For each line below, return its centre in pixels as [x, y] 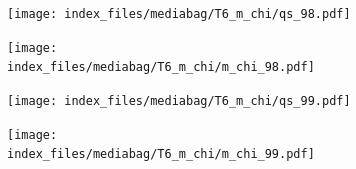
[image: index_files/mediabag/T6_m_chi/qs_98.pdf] [179, 14]
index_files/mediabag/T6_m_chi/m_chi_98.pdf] [161, 67]
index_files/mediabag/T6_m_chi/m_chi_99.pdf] [161, 154]
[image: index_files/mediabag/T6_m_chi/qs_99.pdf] [179, 100]
